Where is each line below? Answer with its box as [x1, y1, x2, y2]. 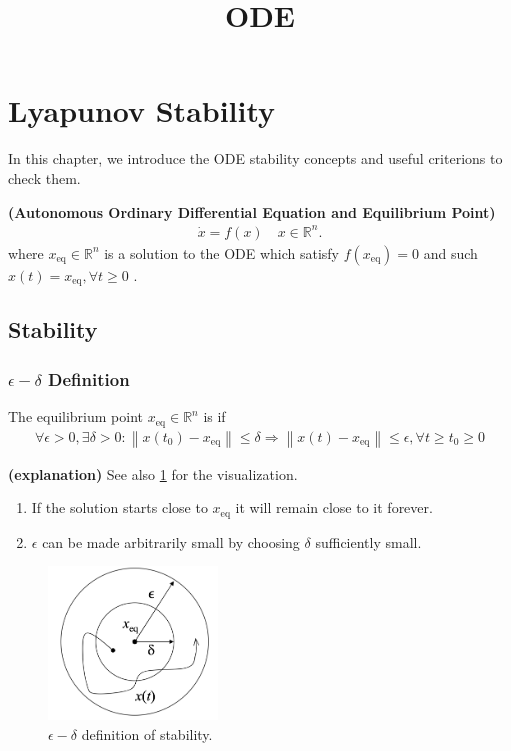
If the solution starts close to [31, 497, 208, 518]
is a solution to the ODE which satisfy [104, 242, 340, 263]
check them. [8, 167, 81, 188]
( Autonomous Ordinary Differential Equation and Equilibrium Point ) [8, 201, 496, 222]
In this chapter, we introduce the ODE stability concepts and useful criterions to [8, 148, 503, 169]
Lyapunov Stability [8, 90, 276, 131]
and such [423, 242, 478, 263]
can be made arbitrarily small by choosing [42, 531, 300, 552]
